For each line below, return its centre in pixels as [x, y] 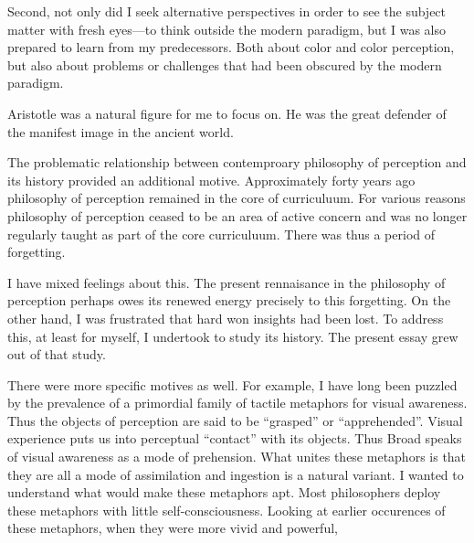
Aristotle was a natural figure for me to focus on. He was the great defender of [227, 113]
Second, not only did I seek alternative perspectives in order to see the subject [227, 11]
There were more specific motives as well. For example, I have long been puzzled [232, 384]
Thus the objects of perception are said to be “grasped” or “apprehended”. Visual [235, 420]
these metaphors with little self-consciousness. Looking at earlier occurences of [226, 510]
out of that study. [57, 354]
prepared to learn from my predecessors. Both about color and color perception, [231, 47]
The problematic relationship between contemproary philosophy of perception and [237, 162]
